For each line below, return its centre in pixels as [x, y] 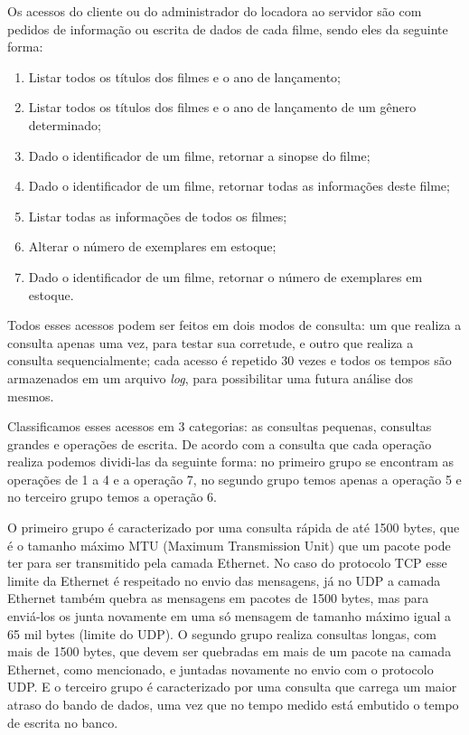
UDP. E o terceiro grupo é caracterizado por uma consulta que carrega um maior [232, 687]
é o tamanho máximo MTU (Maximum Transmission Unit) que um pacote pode [229, 545]
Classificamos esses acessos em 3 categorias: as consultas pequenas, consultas [220, 426]
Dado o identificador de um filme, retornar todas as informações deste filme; [239, 186]
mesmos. [31, 396]
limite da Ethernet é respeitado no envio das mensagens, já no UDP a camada [224, 580]
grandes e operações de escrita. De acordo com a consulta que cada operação [220, 443]
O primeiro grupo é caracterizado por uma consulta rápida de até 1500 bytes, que [234, 528]
